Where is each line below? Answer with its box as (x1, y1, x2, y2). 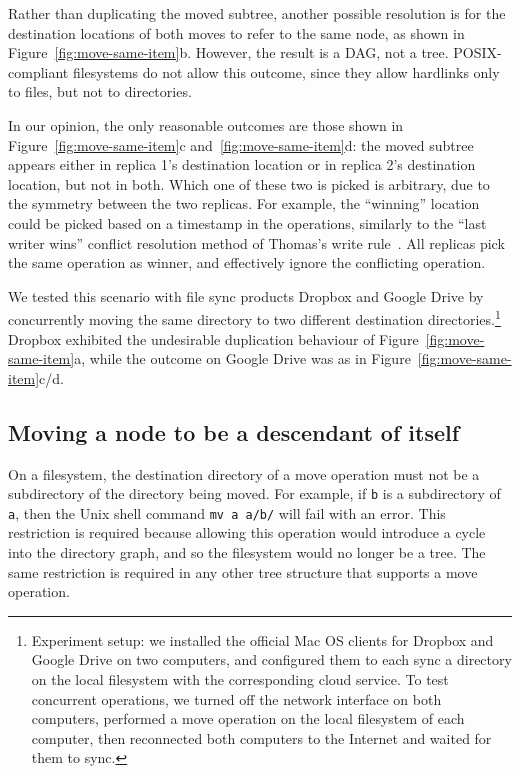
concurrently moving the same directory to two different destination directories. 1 (8, 306, 501, 329)
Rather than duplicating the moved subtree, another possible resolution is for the (8, 3, 506, 23)
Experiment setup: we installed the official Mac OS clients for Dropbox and (31, 629, 494, 650)
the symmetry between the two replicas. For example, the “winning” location (8, 193, 480, 214)
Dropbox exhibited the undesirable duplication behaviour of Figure (8, 328, 419, 349)
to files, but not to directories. (8, 81, 192, 102)
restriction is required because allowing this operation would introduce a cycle (8, 522, 486, 543)
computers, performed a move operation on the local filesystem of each (31, 708, 465, 729)
